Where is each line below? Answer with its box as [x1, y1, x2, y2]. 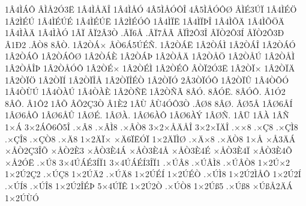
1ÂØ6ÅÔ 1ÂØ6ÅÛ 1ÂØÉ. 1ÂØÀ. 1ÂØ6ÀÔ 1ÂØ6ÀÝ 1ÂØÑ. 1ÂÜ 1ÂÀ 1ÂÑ [5, 109, 289, 121]
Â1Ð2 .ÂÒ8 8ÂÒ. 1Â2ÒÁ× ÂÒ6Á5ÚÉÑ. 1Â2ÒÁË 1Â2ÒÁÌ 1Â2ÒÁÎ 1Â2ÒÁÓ [5, 38, 296, 50]
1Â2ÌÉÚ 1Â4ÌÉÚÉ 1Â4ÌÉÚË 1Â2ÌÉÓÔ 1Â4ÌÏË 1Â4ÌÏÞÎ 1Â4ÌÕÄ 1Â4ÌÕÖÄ [5, 14, 284, 27]
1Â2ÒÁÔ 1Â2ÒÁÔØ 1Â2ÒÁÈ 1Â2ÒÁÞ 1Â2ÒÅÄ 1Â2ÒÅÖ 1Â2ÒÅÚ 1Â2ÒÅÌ [5, 50, 295, 62]
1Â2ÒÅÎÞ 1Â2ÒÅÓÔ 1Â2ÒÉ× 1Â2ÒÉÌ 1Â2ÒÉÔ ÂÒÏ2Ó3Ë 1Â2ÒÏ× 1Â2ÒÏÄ [5, 61, 295, 74]
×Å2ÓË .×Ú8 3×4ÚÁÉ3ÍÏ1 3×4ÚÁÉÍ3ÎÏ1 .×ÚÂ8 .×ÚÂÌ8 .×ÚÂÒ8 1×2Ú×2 [5, 156, 290, 168]
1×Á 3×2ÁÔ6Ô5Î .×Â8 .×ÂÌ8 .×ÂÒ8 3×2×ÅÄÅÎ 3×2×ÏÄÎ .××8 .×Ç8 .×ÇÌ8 [5, 120, 298, 133]
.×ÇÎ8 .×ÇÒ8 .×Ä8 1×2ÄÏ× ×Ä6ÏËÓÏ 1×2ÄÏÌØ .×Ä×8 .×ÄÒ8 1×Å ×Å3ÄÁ [5, 132, 296, 145]
